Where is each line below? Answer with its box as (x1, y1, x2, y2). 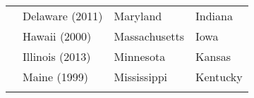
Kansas (195, 48, 231, 64)
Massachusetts (114, 28, 185, 44)
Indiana (195, 8, 233, 24)
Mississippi (114, 69, 168, 85)
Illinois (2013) (23, 48, 91, 64)
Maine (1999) (23, 69, 88, 85)
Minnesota (114, 48, 166, 64)
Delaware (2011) (23, 8, 103, 24)
